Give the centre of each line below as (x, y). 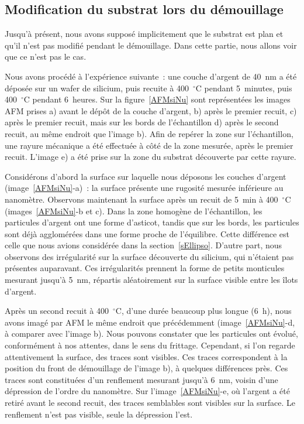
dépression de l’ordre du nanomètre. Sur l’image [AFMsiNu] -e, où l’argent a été (147, 391)
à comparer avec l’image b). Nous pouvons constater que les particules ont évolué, (151, 334)
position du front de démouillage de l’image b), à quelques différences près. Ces (146, 368)
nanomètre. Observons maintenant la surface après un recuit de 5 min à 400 (141, 199)
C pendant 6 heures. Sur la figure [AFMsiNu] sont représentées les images (157, 99)
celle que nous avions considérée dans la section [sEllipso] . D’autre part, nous (144, 245)
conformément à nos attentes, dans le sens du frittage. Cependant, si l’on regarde (150, 345)
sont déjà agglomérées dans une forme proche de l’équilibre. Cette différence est (147, 233)
